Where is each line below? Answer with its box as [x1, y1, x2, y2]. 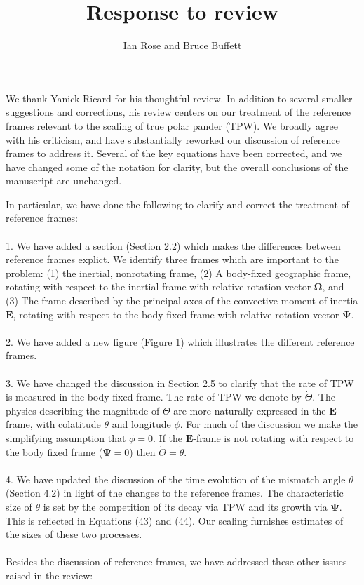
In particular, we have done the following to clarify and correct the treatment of [6, 196, 349, 211]
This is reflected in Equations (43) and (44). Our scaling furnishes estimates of [6, 513, 344, 527]
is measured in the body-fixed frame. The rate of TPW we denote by [6, 389, 302, 404]
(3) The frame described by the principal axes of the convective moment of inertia [6, 293, 358, 308]
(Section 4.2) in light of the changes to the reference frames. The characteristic [6, 485, 344, 500]
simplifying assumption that [6, 430, 126, 445]
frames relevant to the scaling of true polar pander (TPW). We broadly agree [6, 118, 338, 133]
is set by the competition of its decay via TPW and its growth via [43, 499, 328, 513]
